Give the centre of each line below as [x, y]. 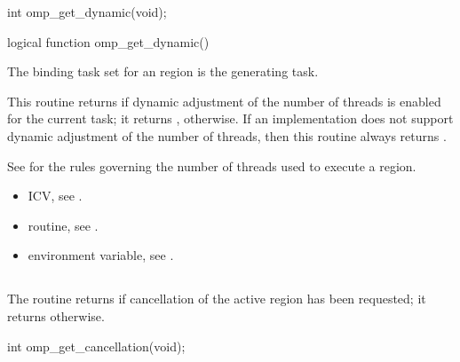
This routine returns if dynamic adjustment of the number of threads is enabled [224, 101]
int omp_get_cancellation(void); [96, 346]
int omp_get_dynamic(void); [87, 12]
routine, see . [63, 225]
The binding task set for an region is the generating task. [163, 71]
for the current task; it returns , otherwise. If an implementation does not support [230, 118]
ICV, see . [55, 196]
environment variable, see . [101, 255]
